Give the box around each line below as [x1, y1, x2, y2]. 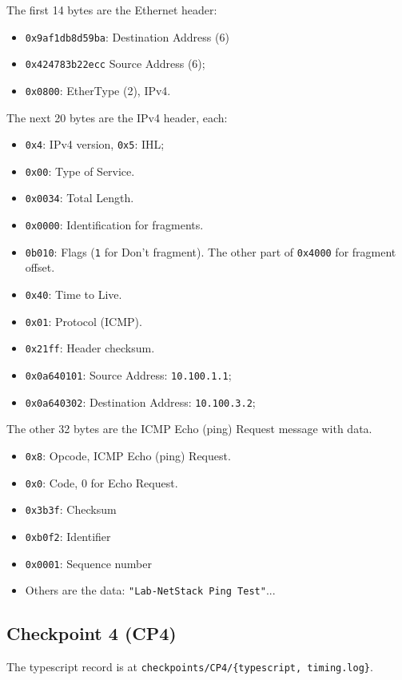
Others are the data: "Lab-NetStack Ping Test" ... [25, 582, 276, 598]
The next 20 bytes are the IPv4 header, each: [6, 109, 228, 125]
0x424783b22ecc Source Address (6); [25, 55, 205, 72]
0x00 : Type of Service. [25, 162, 135, 179]
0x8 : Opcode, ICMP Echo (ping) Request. [25, 447, 231, 463]
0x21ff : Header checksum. [25, 340, 155, 356]
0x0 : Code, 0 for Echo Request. [25, 474, 178, 491]
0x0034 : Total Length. [25, 189, 134, 206]
